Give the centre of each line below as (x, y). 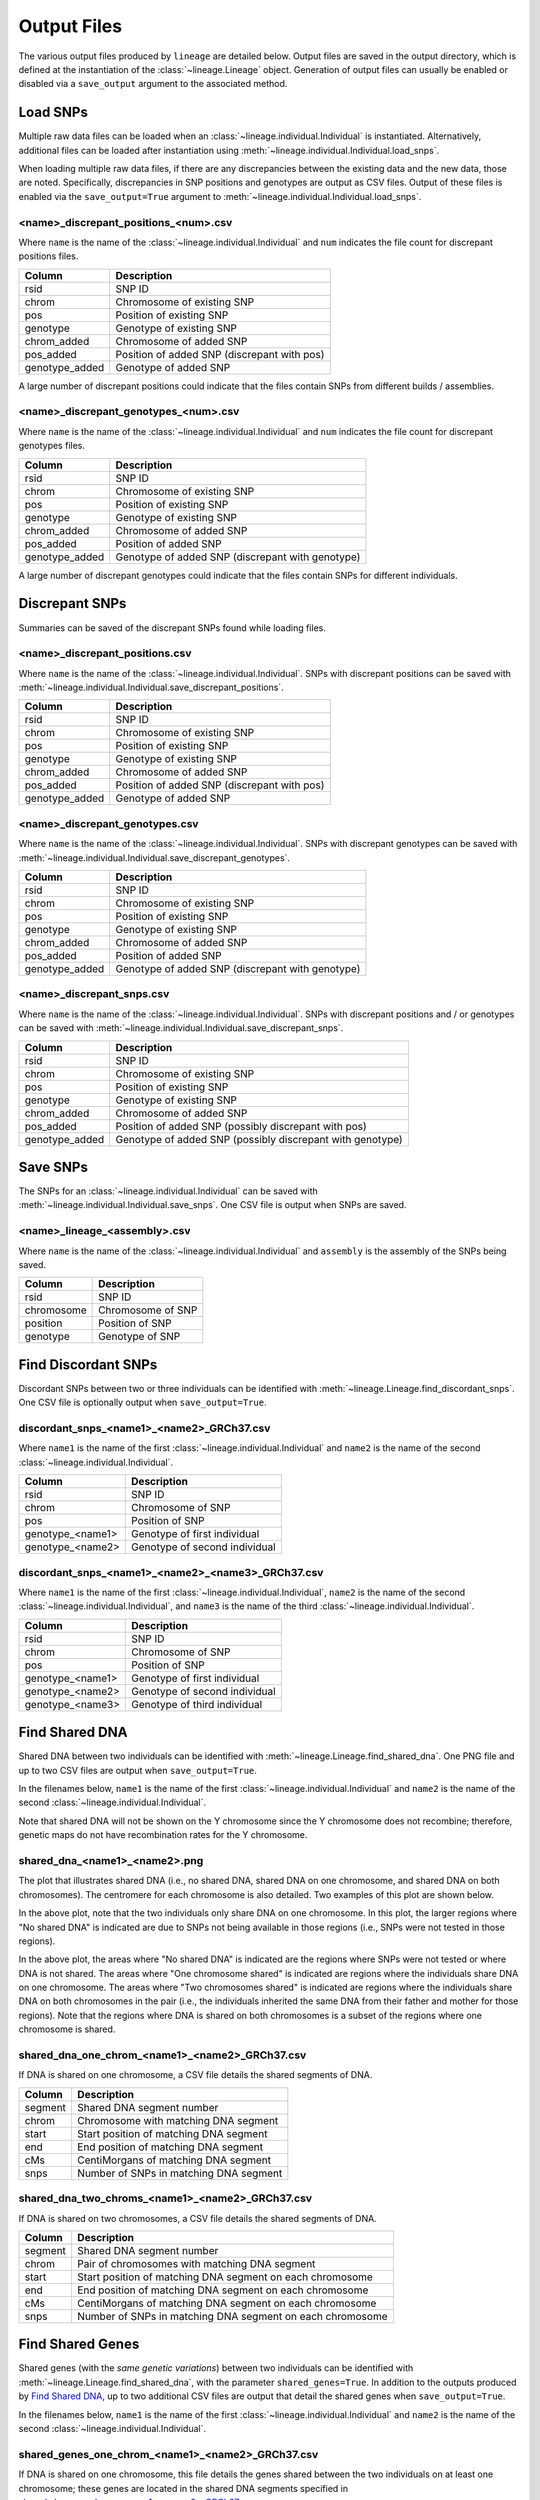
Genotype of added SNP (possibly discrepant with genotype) (259, 1139)
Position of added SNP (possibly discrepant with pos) (241, 1126)
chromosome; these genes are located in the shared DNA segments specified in (183, 2488)
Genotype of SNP (139, 1337)
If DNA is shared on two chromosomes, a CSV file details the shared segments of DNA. (197, 2218)
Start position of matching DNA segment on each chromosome (225, 2277)
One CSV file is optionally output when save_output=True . (142, 1402)
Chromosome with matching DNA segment (177, 2120)
